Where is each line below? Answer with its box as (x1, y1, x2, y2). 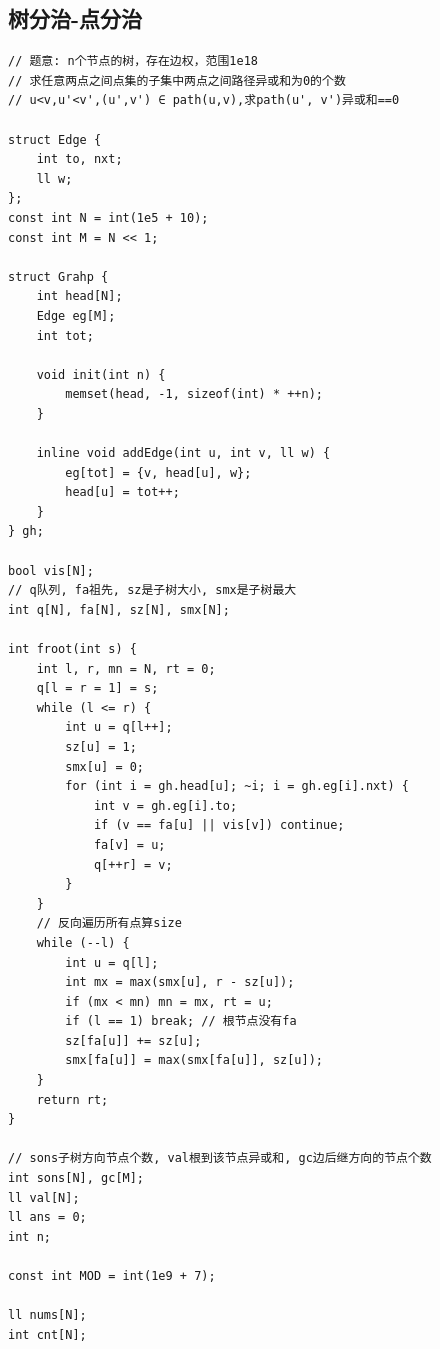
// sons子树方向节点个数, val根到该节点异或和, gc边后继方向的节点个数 (8, 1151, 432, 1166)
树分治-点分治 (8, 3, 143, 34)
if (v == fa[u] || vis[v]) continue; (93, 818, 345, 833)
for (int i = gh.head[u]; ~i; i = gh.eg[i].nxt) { (65, 779, 409, 794)
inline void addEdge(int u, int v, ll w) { (36, 446, 331, 461)
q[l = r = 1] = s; (36, 681, 159, 696)
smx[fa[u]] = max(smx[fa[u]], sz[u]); (65, 1053, 323, 1068)
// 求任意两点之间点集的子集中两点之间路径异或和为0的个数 (8, 73, 346, 88)
